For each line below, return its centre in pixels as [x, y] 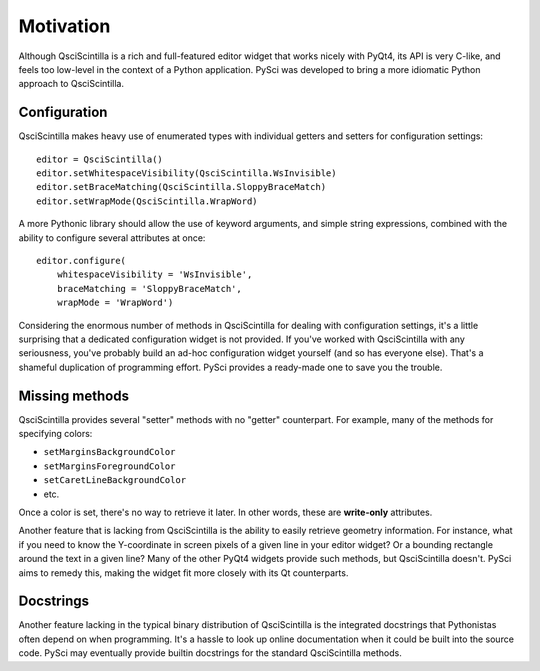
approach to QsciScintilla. [71, 84]
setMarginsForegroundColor [109, 466]
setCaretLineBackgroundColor [115, 480]
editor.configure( [81, 260]
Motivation [64, 26]
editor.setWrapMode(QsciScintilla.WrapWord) [147, 201]
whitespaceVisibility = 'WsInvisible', [154, 274]
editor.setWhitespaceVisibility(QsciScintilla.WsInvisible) [186, 173]
